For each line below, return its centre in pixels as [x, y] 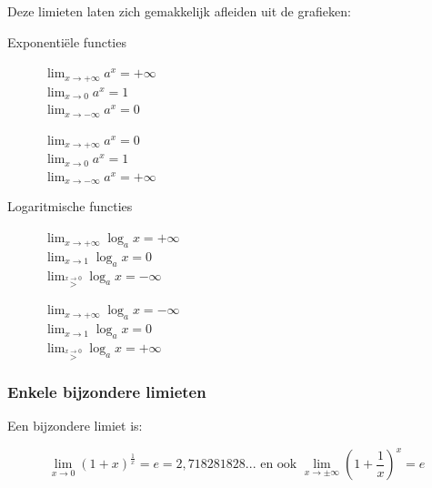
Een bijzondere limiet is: [75, 425]
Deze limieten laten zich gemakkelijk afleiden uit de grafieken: [179, 11]
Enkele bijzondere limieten [107, 391]
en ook [279, 465]
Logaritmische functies [70, 206]
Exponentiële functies [67, 41]
